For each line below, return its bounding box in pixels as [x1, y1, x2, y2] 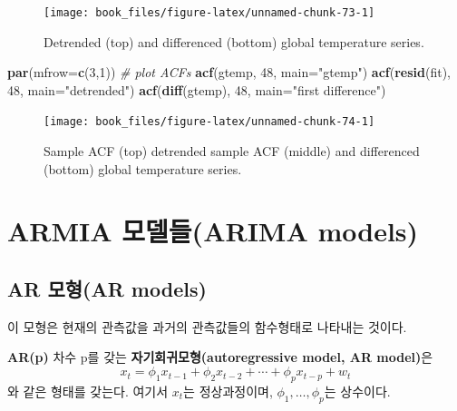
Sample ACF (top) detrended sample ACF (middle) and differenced [44, 142, 420, 161]
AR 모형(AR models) [7, 275, 207, 303]
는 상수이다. [324, 381, 391, 400]
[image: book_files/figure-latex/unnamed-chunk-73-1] [44, 6, 375, 19]
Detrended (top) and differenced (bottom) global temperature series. [44, 32, 424, 51]
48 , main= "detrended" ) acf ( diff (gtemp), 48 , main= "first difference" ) [7, 80, 386, 99]
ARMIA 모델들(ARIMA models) [7, 212, 419, 250]
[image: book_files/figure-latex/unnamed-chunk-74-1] [44, 115, 375, 129]
